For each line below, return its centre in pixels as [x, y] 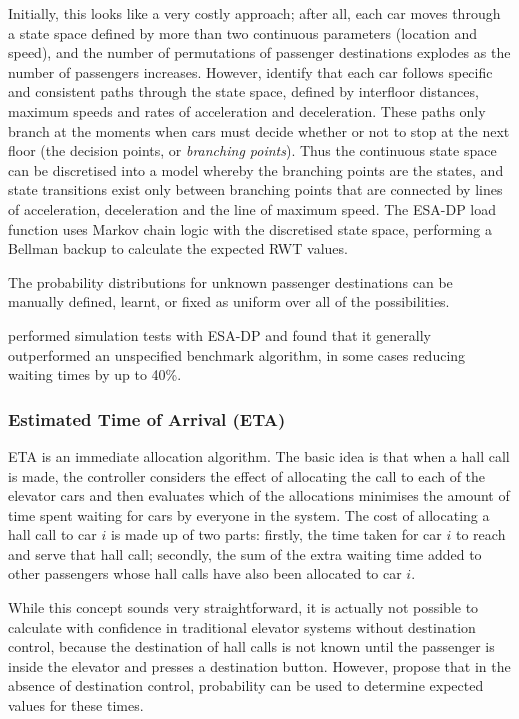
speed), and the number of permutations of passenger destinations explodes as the [259, 52]
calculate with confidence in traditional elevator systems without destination [242, 626]
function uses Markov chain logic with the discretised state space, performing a [250, 228]
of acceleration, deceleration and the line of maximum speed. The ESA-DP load [252, 208]
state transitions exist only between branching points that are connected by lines [255, 189]
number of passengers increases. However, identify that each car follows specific [250, 71]
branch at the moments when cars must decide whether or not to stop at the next [259, 130]
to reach [480, 534]
